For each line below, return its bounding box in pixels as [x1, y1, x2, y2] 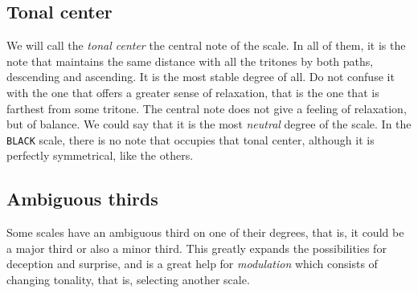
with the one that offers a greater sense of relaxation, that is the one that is [6, 83, 379, 100]
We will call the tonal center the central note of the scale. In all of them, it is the [6, 37, 406, 54]
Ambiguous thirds [6, 186, 158, 211]
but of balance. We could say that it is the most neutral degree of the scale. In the [6, 116, 412, 132]
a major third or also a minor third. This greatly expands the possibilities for [6, 239, 387, 256]
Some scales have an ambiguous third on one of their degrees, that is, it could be [6, 224, 404, 241]
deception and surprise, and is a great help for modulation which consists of [6, 255, 378, 272]
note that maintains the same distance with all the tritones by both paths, [6, 52, 374, 69]
